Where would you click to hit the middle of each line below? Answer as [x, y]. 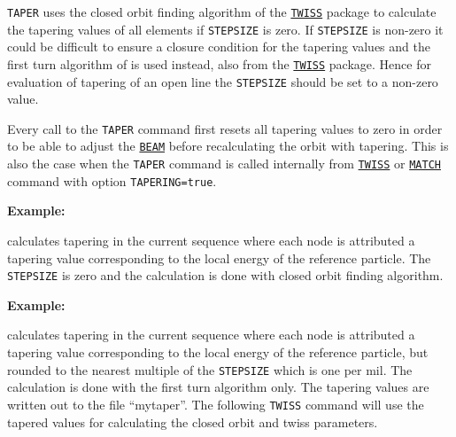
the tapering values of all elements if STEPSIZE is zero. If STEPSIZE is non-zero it [225, 29]
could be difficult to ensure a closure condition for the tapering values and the [219, 47]
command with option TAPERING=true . [112, 180]
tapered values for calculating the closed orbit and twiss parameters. [193, 421]
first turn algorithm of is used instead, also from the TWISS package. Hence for [219, 63]
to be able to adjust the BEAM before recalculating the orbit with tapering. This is [228, 146]
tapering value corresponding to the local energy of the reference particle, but [218, 352]
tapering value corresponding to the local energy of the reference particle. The [219, 258]
